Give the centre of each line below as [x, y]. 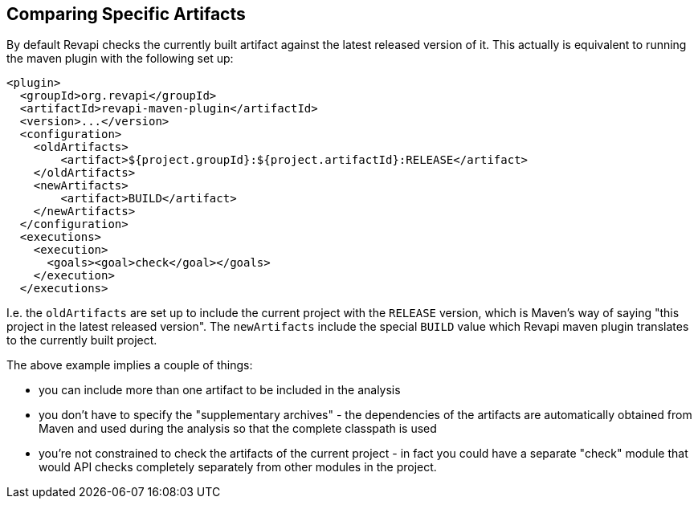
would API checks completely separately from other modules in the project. [238, 467]
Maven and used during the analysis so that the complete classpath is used [238, 429]
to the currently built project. [82, 340]
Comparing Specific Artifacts [126, 14]
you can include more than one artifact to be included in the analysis [220, 390]
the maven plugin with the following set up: [120, 59]
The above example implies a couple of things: [130, 365]
